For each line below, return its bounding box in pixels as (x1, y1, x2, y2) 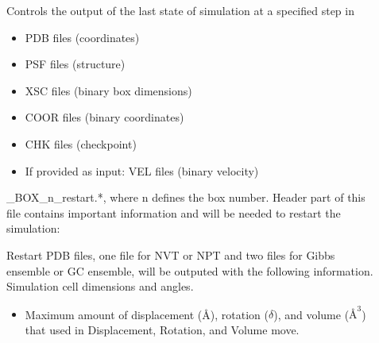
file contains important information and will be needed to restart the (6, 204, 341, 221)
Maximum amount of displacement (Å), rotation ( (25, 306, 269, 322)
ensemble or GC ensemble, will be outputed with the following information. (6, 262, 373, 279)
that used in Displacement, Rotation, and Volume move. (25, 321, 300, 337)
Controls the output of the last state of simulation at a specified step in (6, 2, 354, 18)
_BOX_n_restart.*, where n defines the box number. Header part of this (6, 189, 365, 206)
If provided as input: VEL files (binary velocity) (25, 162, 259, 179)
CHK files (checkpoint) (25, 135, 137, 152)
